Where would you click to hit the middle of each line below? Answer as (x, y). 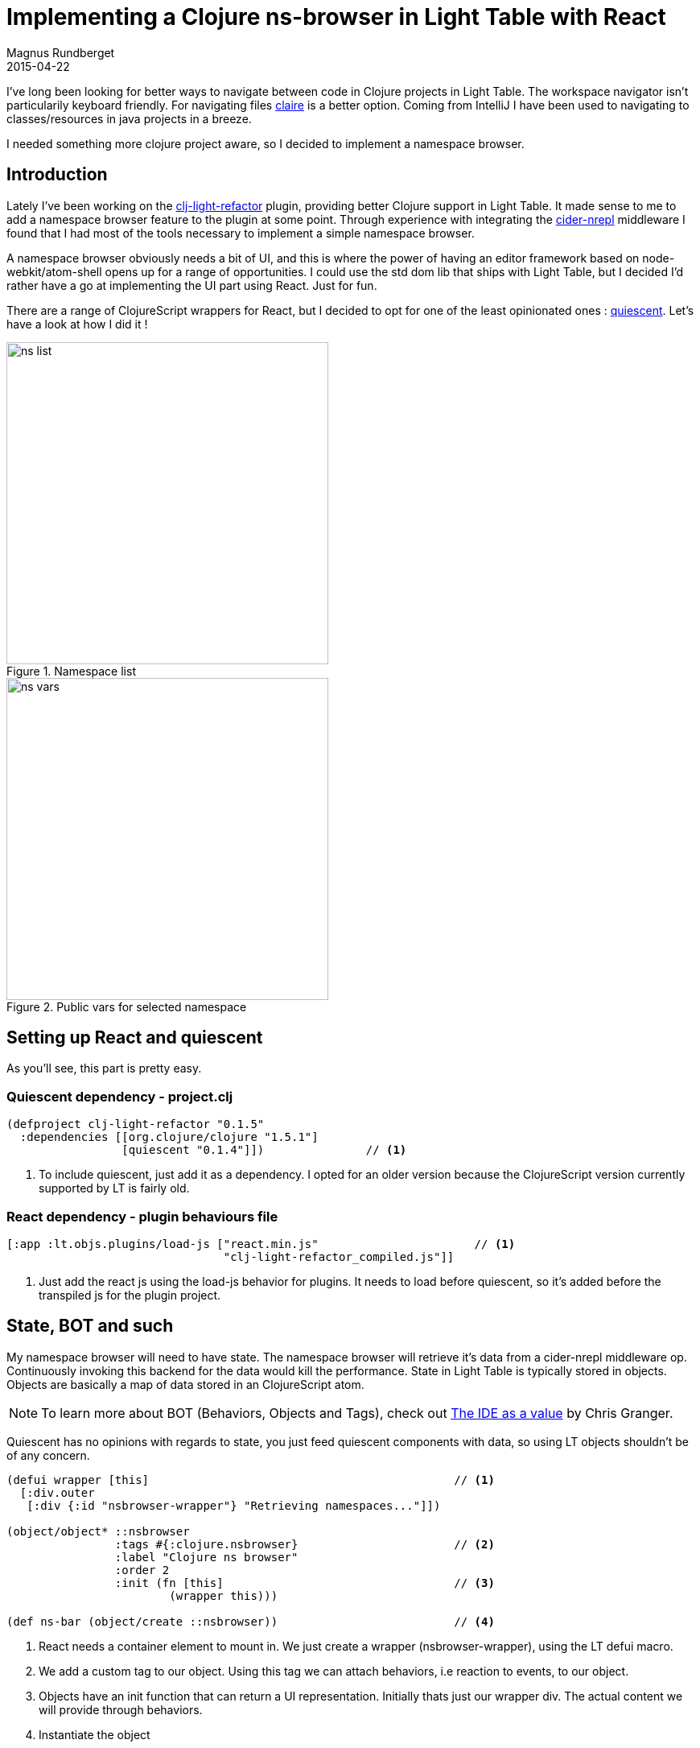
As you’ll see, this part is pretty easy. (104, 1068)
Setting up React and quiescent (135, 1038)
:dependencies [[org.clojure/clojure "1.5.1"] (169, 1137)
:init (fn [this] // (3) (305, 1583)
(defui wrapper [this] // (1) (251, 1479)
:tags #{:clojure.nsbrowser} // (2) (305, 1544)
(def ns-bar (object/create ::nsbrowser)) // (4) (251, 1621)
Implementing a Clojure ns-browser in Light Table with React (336, 17)
